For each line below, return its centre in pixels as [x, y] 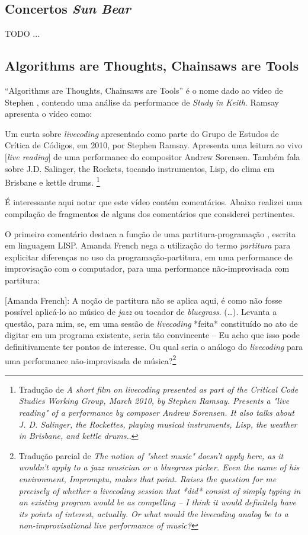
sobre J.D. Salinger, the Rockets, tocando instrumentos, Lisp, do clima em [140, 168]
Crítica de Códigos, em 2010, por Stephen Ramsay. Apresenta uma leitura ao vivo [154, 145]
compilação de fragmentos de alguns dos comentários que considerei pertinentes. [150, 214]
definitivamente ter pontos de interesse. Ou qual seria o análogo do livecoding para [154, 346]
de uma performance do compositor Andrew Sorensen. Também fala [177, 156]
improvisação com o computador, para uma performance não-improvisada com [147, 268]
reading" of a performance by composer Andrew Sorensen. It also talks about [156, 412]
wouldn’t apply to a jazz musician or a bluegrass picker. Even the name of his [159, 467]
